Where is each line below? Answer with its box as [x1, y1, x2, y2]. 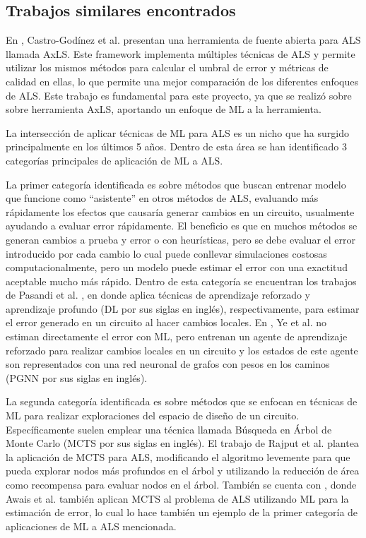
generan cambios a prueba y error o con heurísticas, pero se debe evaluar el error [6, 232, 355, 246]
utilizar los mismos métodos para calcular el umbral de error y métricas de [6, 60, 329, 75]
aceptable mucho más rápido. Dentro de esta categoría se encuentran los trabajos [6, 273, 357, 288]
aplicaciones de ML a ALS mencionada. [6, 518, 177, 533]
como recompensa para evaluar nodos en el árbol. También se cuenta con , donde [6, 477, 357, 492]
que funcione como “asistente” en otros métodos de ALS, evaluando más [6, 191, 319, 205]
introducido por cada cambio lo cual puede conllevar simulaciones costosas [6, 246, 327, 261]
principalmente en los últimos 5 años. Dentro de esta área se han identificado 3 [6, 139, 347, 154]
